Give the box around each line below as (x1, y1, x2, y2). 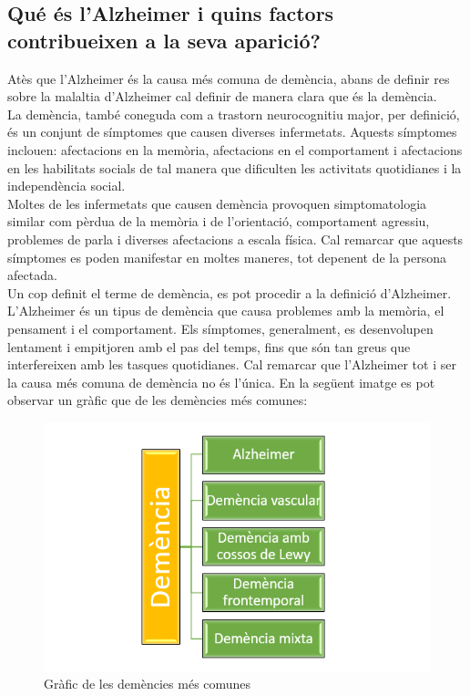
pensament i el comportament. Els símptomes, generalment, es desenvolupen (7, 318, 434, 338)
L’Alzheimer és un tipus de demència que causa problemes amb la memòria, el (7, 301, 444, 320)
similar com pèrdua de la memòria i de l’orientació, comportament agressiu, (7, 212, 430, 231)
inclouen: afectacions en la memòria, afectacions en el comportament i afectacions (7, 140, 463, 159)
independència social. (7, 176, 126, 195)
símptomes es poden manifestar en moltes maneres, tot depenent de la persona (7, 247, 447, 266)
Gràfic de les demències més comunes (44, 674, 251, 693)
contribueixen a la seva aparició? (7, 26, 321, 54)
